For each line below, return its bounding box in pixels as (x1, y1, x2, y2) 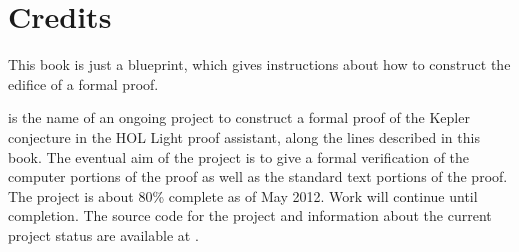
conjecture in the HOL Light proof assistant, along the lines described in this (8, 126, 480, 147)
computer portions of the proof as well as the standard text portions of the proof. (8, 166, 508, 187)
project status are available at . (8, 224, 199, 245)
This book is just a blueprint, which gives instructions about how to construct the (8, 54, 511, 75)
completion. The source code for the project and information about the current (8, 205, 492, 226)
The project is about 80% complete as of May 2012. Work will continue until (8, 185, 478, 206)
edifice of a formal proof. (8, 73, 159, 94)
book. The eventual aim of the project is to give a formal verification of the (8, 146, 470, 167)
